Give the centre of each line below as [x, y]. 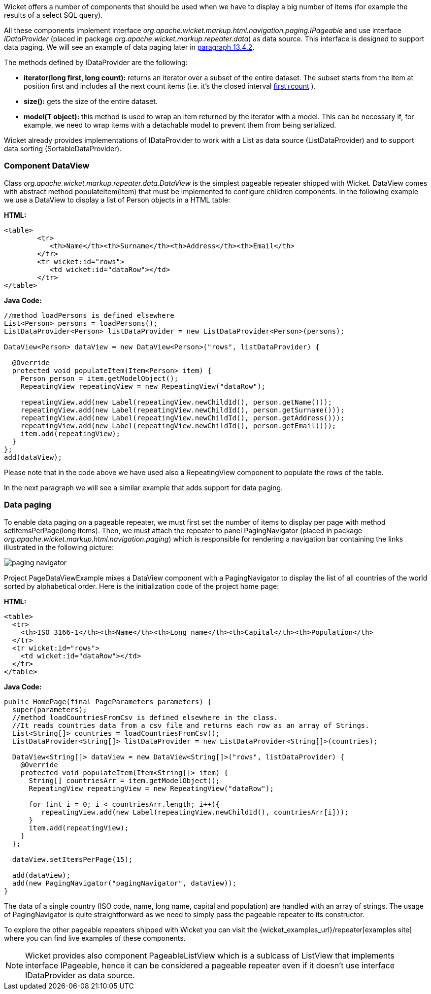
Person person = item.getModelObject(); [99, 378]
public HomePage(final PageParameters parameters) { [108, 702]
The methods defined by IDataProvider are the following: [96, 62]
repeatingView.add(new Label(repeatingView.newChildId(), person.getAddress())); [182, 418]
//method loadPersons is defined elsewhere [89, 315]
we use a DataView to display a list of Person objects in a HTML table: [117, 200]
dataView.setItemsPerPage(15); [72, 859]
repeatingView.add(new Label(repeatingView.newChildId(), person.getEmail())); [178, 426]
